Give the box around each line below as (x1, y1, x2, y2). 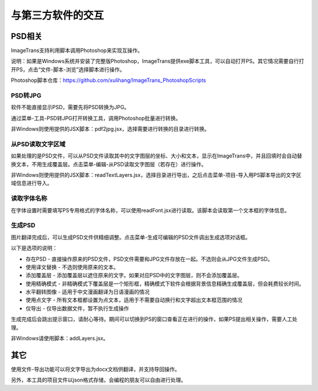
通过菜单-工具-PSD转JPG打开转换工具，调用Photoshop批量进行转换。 (11, 114, 181, 121)
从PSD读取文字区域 (11, 140, 66, 148)
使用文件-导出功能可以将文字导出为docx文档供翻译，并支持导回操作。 (11, 366, 180, 373)
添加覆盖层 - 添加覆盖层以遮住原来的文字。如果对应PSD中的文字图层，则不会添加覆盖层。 (25, 272, 243, 279)
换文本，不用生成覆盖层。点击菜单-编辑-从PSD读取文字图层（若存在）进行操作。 (11, 160, 207, 167)
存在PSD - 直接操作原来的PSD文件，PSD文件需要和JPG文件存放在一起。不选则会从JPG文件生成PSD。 (25, 255, 273, 262)
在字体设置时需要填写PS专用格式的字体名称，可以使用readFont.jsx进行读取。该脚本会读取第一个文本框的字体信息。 (11, 206, 290, 213)
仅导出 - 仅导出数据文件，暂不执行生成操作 (25, 304, 130, 312)
